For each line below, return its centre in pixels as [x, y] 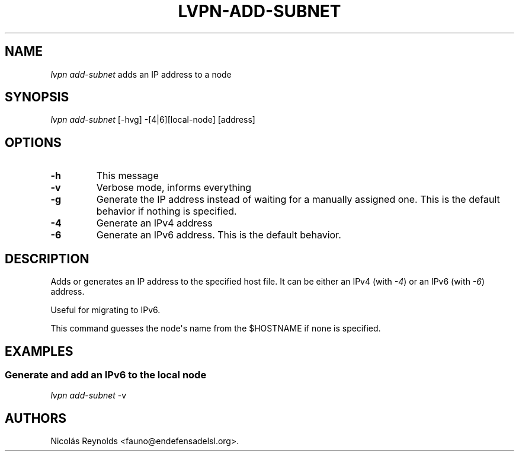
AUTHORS [36, 418]
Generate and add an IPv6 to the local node [106, 374]
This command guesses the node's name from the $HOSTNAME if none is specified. [216, 329]
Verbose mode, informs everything [174, 188]
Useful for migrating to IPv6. [105, 310]
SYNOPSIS [37, 97]
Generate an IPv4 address [154, 223]
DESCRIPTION [47, 259]
